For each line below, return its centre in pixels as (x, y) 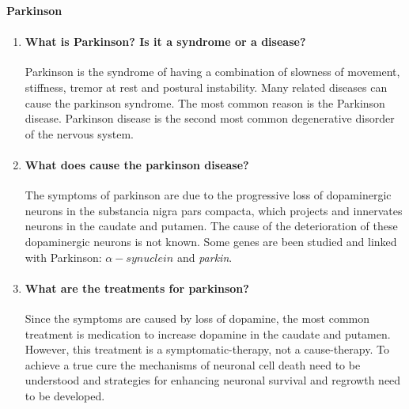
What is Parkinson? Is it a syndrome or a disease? (165, 42)
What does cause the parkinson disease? (137, 164)
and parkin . (204, 257)
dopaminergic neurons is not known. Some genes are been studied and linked (211, 241)
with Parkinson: (63, 257)
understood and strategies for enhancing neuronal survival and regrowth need (213, 380)
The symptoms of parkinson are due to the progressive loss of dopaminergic (208, 195)
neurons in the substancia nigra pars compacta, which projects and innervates (214, 210)
